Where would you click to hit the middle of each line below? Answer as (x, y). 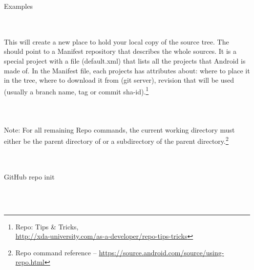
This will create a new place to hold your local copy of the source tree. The (116, 41)
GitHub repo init (29, 176)
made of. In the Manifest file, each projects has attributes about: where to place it (127, 70)
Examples (18, 6)
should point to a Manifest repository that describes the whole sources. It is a (120, 51)
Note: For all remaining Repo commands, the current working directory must (119, 129)
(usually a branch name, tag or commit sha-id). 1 (76, 90)
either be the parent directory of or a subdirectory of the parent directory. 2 (116, 140)
